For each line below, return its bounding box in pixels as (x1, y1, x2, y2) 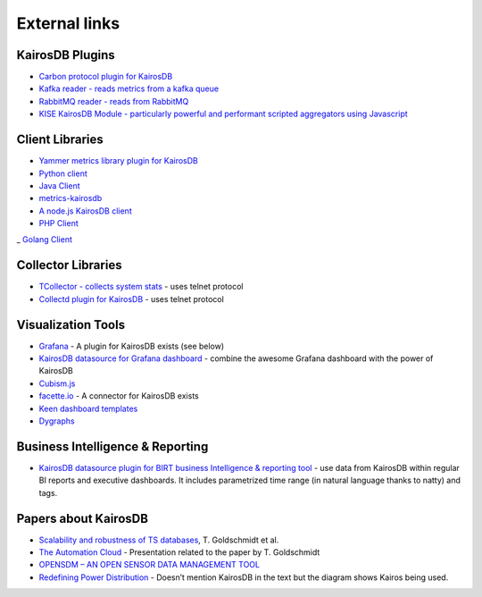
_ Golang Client (16, 234, 73, 245)
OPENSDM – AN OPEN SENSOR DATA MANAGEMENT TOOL (38, 559, 261, 570)
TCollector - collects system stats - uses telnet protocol (38, 282, 244, 292)
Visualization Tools (16, 317, 125, 332)
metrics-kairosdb (38, 193, 103, 204)
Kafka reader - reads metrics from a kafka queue (38, 83, 219, 94)
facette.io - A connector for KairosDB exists (38, 391, 200, 401)
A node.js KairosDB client (38, 206, 133, 216)
